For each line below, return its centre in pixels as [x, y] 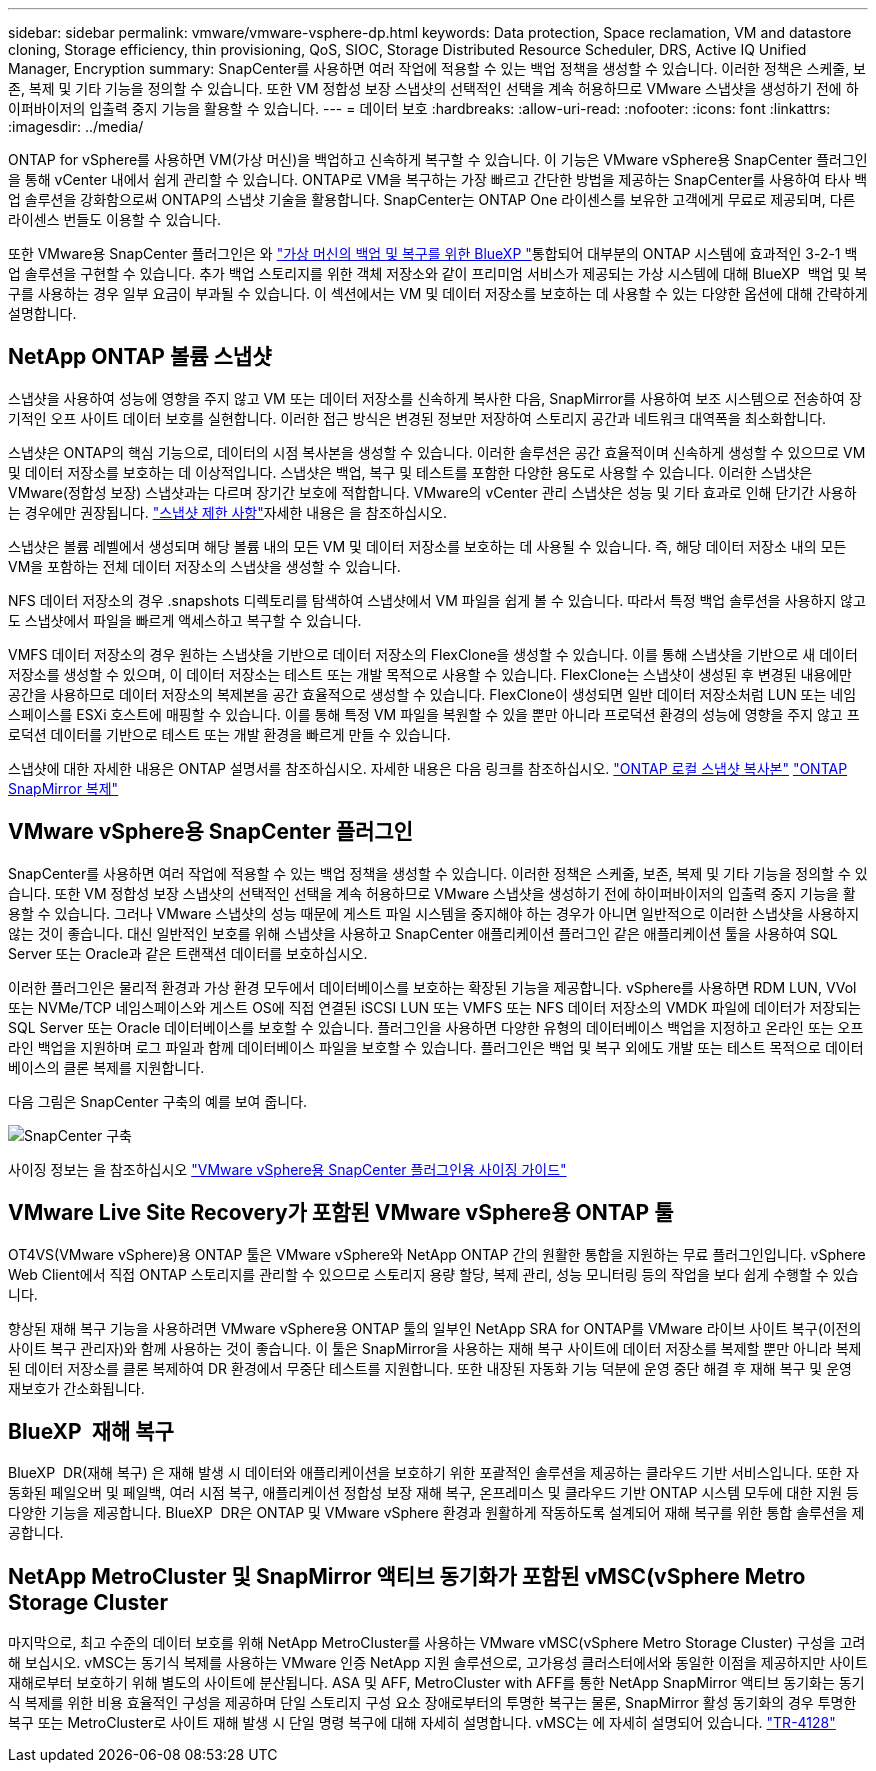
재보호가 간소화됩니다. [76, 1388]
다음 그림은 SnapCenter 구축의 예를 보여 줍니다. [158, 1101]
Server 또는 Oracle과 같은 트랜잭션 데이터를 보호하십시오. [188, 953]
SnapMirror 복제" [63, 788]
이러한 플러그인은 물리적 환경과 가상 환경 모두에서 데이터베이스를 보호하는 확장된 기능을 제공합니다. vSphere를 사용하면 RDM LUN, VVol [432, 987]
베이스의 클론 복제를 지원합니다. [106, 1067]
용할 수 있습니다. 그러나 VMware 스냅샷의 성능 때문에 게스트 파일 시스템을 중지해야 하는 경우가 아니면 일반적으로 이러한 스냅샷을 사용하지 [434, 913]
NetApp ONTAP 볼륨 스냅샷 [140, 357]
